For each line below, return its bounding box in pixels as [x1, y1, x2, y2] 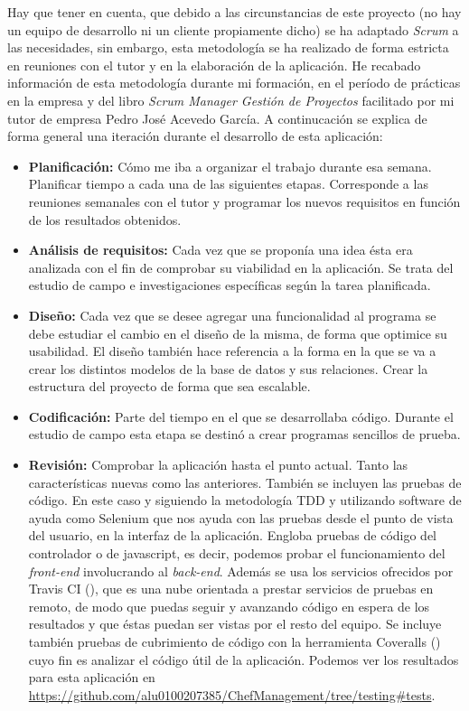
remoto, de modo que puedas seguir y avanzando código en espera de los [28, 596, 430, 615]
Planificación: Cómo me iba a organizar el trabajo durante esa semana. [28, 156, 432, 175]
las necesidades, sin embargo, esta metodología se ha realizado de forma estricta [7, 38, 449, 57]
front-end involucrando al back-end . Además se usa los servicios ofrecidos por [28, 561, 454, 580]
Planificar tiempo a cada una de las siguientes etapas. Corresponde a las [28, 174, 428, 193]
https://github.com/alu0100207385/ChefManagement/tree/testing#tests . [28, 685, 436, 704]
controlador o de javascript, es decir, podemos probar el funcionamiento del [28, 544, 446, 563]
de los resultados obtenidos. [28, 210, 182, 229]
